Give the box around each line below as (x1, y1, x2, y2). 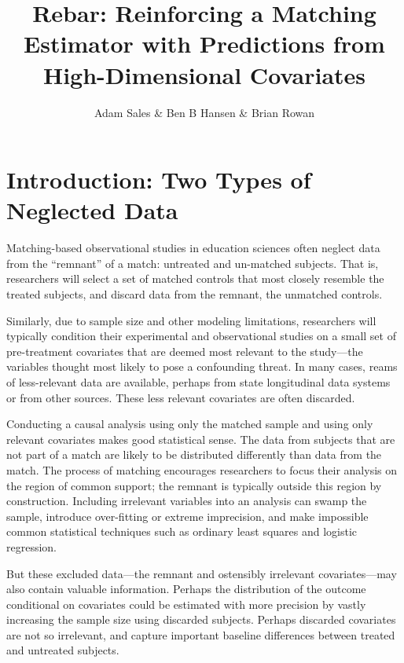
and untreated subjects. (6, 642, 119, 658)
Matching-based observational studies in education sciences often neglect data (6, 240, 380, 256)
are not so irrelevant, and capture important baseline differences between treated (6, 626, 395, 643)
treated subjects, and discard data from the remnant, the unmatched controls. (6, 286, 383, 302)
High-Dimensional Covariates (42, 58, 366, 90)
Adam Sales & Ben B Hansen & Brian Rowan (94, 104, 315, 120)
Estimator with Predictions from (24, 27, 385, 60)
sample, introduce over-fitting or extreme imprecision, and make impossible (6, 507, 369, 524)
